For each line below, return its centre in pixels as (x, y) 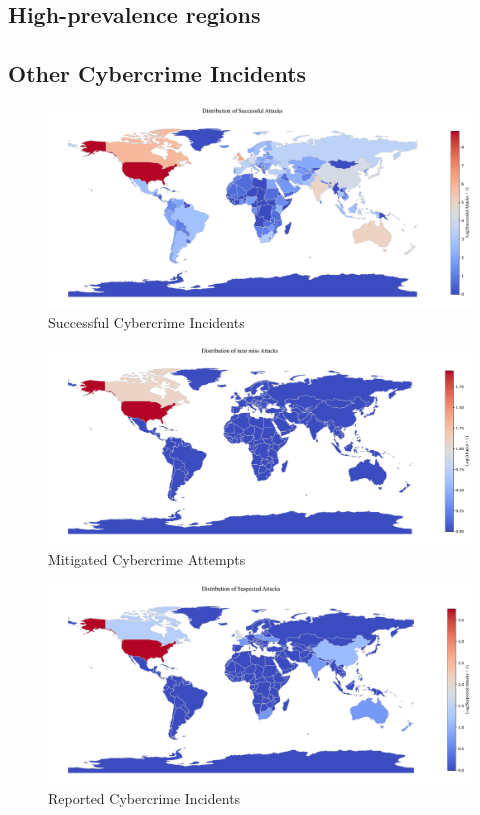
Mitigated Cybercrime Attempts (147, 558)
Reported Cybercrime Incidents (144, 797)
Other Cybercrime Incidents (157, 73)
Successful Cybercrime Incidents (146, 321)
